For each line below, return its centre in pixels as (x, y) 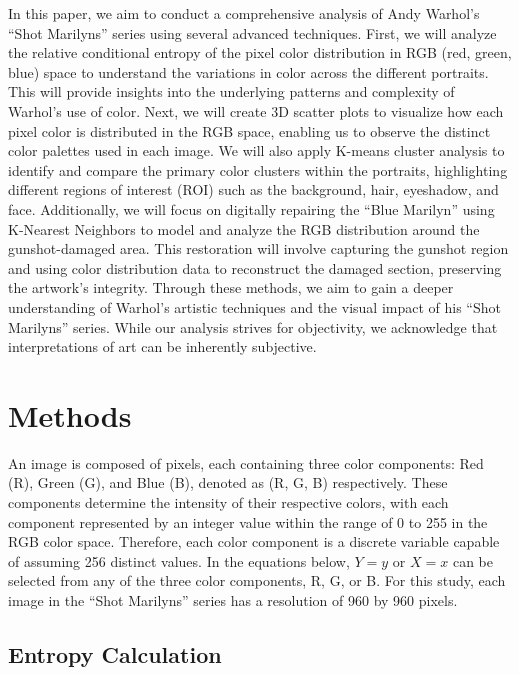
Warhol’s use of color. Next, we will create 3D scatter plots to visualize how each (256, 110)
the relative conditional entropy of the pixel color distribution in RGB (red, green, (260, 52)
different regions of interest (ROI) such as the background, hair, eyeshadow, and (253, 189)
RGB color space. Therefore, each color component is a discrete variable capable (254, 541)
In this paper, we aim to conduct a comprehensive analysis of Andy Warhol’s (244, 13)
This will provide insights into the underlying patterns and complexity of (231, 91)
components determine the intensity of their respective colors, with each (228, 502)
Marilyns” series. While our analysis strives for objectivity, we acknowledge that (253, 326)
